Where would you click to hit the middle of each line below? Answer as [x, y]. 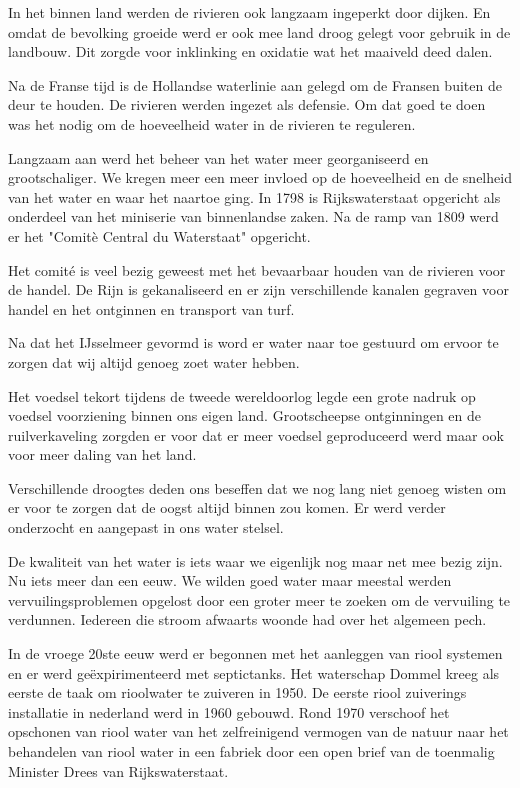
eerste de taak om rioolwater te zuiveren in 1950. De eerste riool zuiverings [237, 692]
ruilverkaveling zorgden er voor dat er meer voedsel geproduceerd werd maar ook [256, 434]
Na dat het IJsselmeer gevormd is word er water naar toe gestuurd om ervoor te [253, 342]
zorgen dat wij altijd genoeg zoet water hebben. [154, 361]
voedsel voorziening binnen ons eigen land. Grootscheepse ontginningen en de [245, 415]
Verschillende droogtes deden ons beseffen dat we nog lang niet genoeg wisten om [257, 487]
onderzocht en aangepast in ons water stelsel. [146, 527]
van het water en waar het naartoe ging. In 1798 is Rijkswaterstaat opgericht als [254, 196]
